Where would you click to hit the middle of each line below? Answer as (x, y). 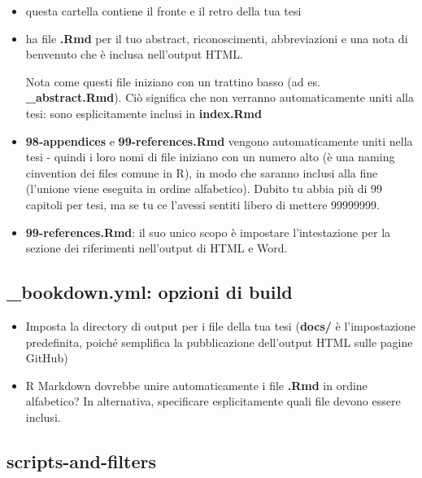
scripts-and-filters (81, 460)
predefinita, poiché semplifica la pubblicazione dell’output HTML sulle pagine (219, 342)
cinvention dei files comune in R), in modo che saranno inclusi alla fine (202, 172)
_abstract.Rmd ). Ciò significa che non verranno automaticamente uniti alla (220, 97)
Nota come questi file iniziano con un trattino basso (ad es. (173, 81)
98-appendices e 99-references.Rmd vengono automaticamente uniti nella (219, 140)
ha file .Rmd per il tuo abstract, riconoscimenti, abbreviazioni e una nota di (217, 38)
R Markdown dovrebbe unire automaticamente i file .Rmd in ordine (196, 385)
